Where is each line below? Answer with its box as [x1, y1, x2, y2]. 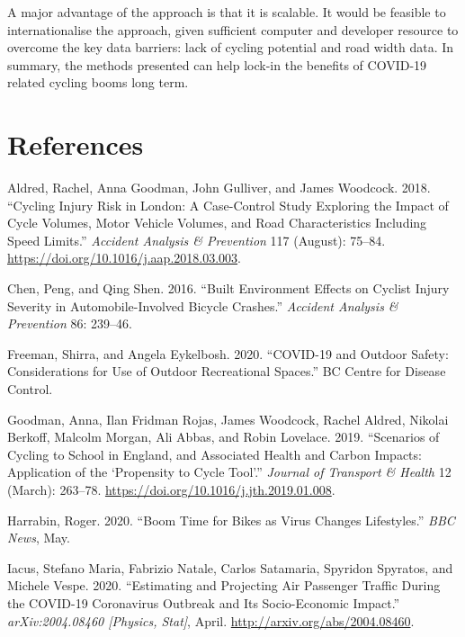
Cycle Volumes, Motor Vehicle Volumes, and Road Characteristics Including [7, 213, 427, 232]
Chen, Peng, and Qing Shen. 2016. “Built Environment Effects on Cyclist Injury [7, 279, 450, 298]
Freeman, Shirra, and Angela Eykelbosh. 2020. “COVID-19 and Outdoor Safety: [7, 344, 449, 363]
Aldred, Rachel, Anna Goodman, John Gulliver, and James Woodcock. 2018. [7, 178, 431, 197]
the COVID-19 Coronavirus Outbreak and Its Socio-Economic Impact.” [7, 593, 400, 612]
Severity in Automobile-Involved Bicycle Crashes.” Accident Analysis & [7, 296, 398, 315]
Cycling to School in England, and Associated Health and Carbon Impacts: [7, 444, 422, 463]
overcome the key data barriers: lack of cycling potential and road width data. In [7, 38, 454, 57]
